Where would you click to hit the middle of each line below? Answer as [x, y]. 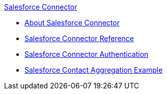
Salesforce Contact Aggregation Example [94, 70]
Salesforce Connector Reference [79, 38]
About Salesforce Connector [72, 23]
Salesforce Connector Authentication [87, 54]
